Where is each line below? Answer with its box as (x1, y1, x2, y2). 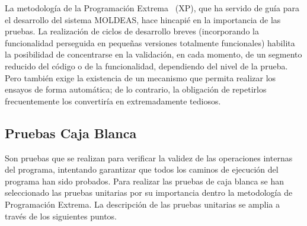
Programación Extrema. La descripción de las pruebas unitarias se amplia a (5, 198, 280, 210)
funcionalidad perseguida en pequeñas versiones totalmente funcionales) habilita (5, 36, 295, 49)
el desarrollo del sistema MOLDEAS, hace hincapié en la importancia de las (5, 13, 281, 26)
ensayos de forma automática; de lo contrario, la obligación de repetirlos (5, 83, 267, 96)
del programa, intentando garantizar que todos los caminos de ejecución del (5, 163, 279, 176)
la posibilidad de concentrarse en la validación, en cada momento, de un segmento (5, 48, 302, 61)
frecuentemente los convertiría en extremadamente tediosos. (5, 94, 221, 107)
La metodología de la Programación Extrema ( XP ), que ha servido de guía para (5, 2, 299, 14)
